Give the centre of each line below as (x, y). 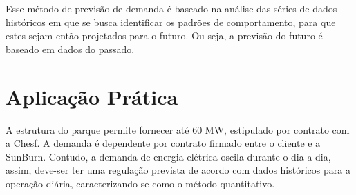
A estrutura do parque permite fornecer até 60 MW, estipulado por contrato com (178, 129)
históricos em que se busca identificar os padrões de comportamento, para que (171, 22)
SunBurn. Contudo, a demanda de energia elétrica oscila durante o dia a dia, (168, 156)
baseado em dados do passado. (70, 49)
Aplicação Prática (92, 96)
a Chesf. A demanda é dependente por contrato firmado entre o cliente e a (163, 143)
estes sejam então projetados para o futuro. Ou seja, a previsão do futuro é (164, 35)
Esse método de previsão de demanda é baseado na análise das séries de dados (171, 8)
